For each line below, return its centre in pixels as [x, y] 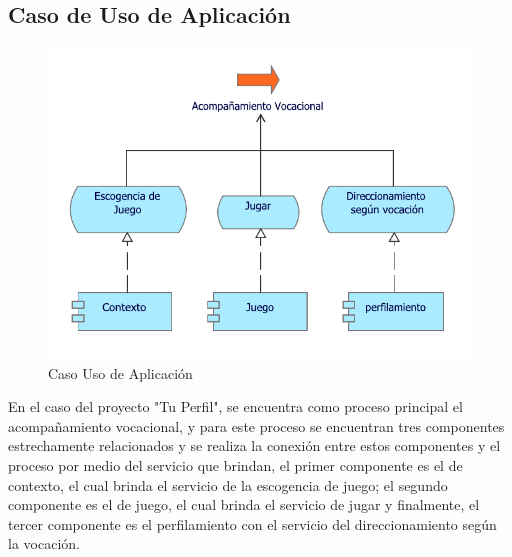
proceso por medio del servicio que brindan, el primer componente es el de [235, 464]
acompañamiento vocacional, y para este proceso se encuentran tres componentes [256, 425]
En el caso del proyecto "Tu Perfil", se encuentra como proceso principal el [235, 406]
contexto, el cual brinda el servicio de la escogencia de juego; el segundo [228, 484]
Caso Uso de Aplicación [120, 372]
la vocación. [44, 543]
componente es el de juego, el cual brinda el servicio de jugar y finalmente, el [244, 504]
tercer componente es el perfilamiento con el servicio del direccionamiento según [252, 523]
